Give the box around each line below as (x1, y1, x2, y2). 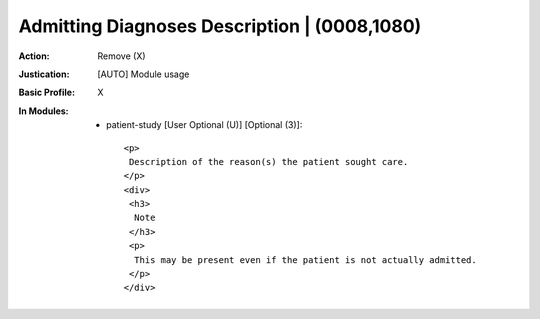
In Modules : (18, 105, 69, 117)
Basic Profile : (18, 86, 75, 99)
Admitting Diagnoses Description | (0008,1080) (18, 15, 422, 37)
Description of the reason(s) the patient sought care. (128, 156, 409, 167)
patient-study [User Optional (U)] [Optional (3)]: (106, 119, 303, 131)
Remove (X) (97, 50, 146, 62)
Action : (18, 50, 50, 62)
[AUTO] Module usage (97, 68, 190, 80)
